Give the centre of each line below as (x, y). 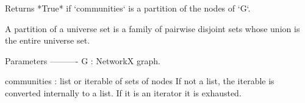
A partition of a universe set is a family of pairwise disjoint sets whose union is (152, 28)
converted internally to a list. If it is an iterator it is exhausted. (123, 92)
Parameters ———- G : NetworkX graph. (83, 60)
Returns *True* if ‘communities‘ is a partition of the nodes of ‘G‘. (128, 8)
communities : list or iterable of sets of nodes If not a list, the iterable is (140, 81)
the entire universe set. (48, 40)
